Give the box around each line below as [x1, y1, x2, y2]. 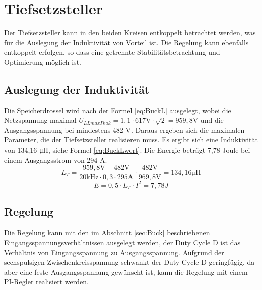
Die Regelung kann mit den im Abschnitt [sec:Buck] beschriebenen [4, 227, 210, 238]
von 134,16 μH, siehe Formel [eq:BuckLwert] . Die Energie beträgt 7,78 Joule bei [4, 144, 250, 155]
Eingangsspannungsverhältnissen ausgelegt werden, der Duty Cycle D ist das [4, 237, 241, 248]
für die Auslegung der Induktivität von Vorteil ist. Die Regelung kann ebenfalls [4, 37, 249, 47]
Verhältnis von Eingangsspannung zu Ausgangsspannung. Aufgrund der [4, 247, 224, 257]
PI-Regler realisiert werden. [4, 276, 89, 287]
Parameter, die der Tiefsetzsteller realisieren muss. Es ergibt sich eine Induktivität [4, 134, 258, 145]
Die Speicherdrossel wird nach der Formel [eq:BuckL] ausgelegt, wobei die [4, 105, 231, 115]
